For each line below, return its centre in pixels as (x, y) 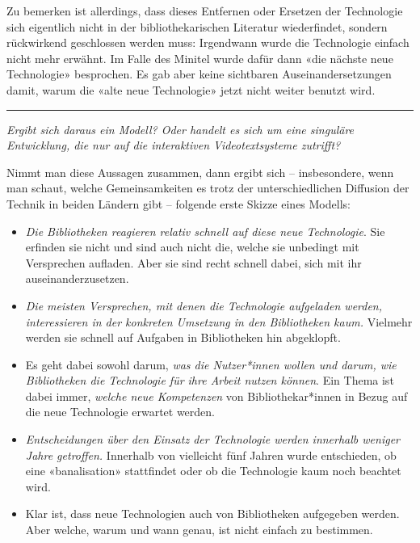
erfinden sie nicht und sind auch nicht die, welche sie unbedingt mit (192, 247)
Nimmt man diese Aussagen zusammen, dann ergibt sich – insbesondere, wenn (200, 172)
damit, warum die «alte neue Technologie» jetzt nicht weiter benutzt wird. (191, 89)
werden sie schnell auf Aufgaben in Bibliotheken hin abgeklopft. (183, 337)
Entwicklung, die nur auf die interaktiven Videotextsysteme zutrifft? (174, 145)
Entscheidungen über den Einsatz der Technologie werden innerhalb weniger (212, 439)
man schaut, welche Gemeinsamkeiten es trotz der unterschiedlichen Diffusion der (208, 188)
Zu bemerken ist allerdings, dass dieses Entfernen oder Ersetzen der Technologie (205, 11)
